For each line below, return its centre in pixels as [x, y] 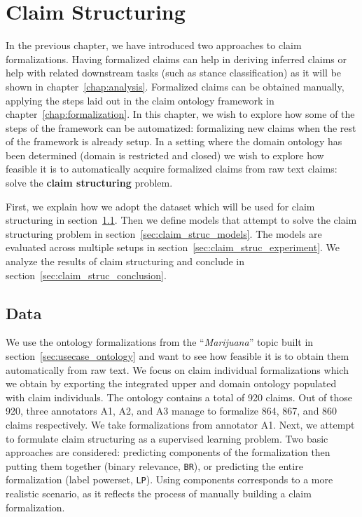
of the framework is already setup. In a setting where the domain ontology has [174, 141]
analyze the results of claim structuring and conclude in [125, 261]
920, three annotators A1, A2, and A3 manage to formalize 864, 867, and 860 [172, 411]
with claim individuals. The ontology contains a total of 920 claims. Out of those [179, 397]
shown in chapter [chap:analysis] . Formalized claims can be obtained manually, [175, 86]
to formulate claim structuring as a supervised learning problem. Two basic [167, 438]
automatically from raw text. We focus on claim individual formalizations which [177, 369]
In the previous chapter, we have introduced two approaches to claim [154, 45]
